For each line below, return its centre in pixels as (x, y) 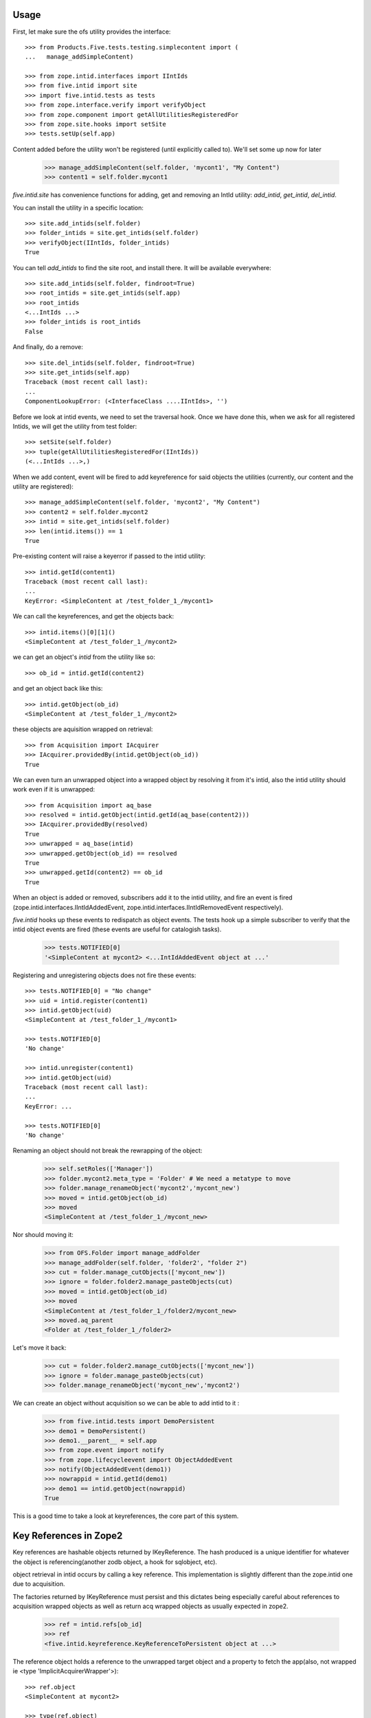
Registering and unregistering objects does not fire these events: (104, 975)
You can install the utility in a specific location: (78, 208)
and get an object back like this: (58, 689)
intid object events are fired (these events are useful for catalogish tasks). (117, 929)
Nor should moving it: (43, 1235)
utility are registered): (43, 486)
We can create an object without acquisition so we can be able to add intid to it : (126, 1403)
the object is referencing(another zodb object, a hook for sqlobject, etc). (115, 1562)
